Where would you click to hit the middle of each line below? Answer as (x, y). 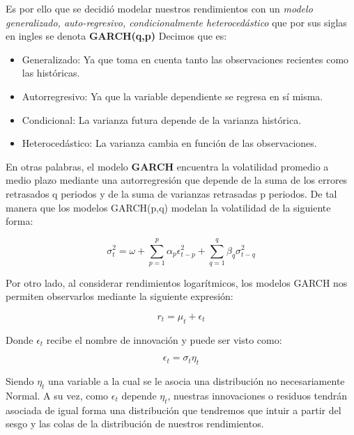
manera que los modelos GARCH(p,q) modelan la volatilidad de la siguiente (168, 207)
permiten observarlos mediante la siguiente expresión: (120, 296)
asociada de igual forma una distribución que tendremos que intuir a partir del (174, 410)
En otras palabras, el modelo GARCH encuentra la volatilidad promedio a (167, 166)
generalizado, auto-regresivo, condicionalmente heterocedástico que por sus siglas (176, 22)
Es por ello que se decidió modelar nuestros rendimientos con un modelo (159, 8)
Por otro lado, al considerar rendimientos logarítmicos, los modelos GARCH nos (177, 282)
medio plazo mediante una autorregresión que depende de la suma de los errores (177, 180)
